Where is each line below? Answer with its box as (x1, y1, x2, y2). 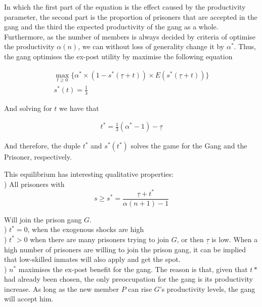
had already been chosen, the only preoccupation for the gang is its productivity (4, 274, 253, 284)
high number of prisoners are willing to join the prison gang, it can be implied (4, 244, 246, 254)
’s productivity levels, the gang (159, 283, 255, 294)
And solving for (4, 102, 52, 113)
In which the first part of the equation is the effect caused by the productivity (4, 2, 246, 12)
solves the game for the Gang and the (130, 140, 247, 151)
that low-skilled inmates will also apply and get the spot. (4, 254, 181, 264)
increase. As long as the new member (4, 283, 119, 294)
